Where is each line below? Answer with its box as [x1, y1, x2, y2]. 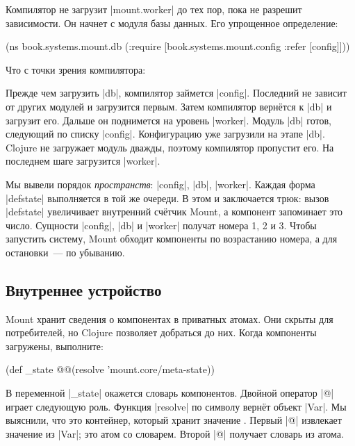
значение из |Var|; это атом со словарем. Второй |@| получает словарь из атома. [6, 426, 344, 440]
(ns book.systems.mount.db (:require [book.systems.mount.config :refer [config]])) [6, 39, 350, 53]
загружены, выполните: [6, 338, 104, 353]
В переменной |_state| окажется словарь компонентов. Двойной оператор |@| [6, 386, 334, 400]
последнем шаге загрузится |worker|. [6, 154, 160, 168]
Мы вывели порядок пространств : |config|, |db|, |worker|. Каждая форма [6, 176, 315, 191]
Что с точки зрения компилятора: [6, 62, 146, 76]
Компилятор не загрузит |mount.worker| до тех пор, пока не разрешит [6, 2, 302, 16]
